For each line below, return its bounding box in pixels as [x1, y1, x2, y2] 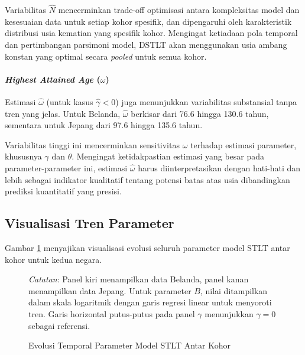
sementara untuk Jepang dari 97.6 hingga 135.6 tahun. [5, 119, 203, 131]
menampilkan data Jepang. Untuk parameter [28, 284, 192, 297]
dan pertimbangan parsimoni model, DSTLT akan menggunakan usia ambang [5, 38, 287, 50]
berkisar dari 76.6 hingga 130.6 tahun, [131, 107, 269, 119]
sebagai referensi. [28, 319, 90, 331]
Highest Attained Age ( [5, 73, 100, 85]
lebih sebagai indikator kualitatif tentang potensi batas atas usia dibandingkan [5, 173, 290, 185]
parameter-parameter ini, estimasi [5, 161, 128, 174]
